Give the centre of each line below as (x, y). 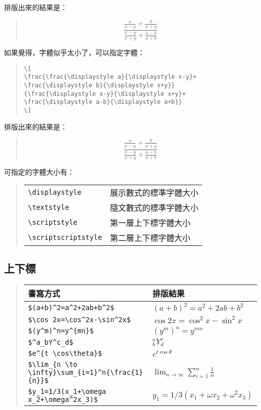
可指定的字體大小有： (39, 171)
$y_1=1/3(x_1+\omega (67, 392)
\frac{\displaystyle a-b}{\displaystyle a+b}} (103, 102)
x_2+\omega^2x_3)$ (63, 400)
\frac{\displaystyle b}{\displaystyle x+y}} (99, 86)
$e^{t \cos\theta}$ (65, 354)
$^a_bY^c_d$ (50, 343)
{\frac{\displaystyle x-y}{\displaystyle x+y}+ (105, 94)
